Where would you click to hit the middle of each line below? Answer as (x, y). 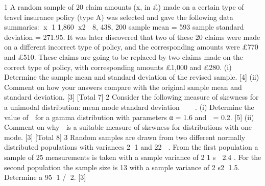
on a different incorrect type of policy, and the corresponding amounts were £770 (131, 47)
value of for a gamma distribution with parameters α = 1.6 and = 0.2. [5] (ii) (129, 117)
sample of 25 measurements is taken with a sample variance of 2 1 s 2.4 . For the (133, 157)
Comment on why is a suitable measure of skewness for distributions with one (128, 127)
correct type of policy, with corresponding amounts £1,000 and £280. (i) (118, 67)
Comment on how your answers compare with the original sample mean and (123, 87)
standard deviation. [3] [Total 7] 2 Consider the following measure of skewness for (131, 97)
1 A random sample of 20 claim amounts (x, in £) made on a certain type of (124, 7)
